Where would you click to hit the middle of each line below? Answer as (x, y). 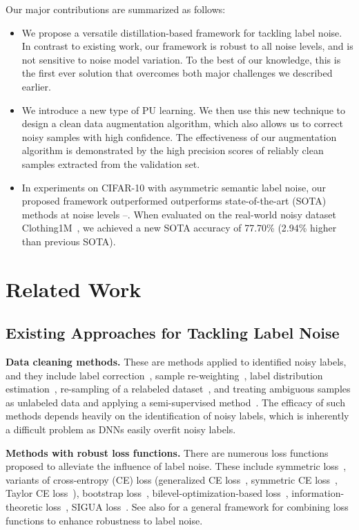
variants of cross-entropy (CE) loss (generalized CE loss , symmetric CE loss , (172, 479)
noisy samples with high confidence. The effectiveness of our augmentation (179, 136)
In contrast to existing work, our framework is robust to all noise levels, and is (187, 46)
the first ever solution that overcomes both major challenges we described (177, 73)
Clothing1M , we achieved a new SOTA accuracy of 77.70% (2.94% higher (179, 228)
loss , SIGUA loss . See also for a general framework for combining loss (197, 507)
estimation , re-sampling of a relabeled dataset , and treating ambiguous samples (178, 389)
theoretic (24, 507)
